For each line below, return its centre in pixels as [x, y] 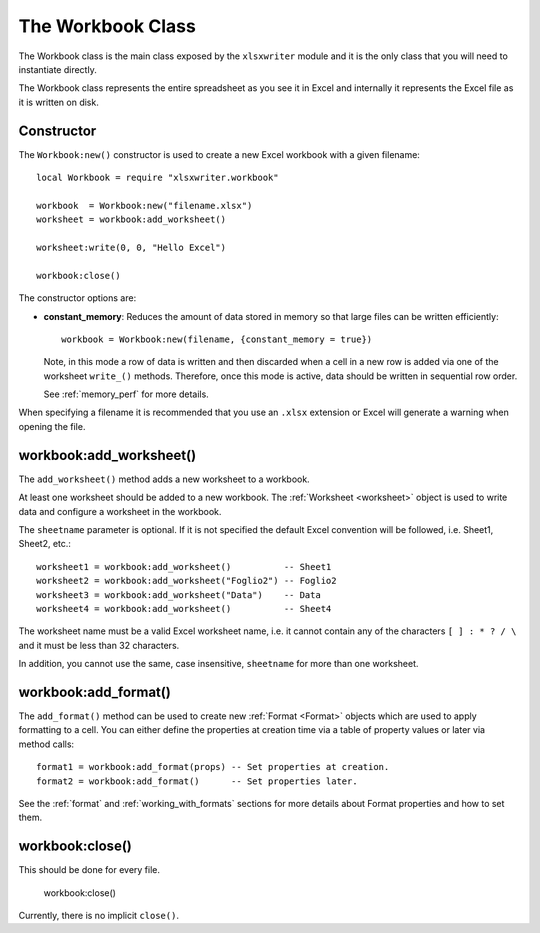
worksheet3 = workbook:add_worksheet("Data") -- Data [179, 594]
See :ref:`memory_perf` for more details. [126, 394]
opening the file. [52, 426]
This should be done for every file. [89, 870]
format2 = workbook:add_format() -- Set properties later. [197, 781]
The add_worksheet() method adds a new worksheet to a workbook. [164, 479]
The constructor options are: [77, 298]
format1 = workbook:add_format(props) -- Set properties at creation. [213, 767]
